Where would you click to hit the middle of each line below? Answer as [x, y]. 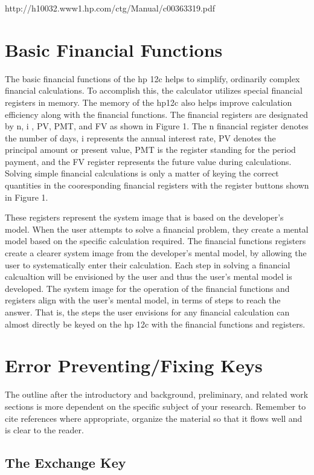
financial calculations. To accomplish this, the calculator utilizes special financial [154, 90]
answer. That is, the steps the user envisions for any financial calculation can [147, 312]
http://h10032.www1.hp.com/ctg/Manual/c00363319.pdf [110, 8]
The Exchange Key [66, 463]
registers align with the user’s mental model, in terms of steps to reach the [143, 300]
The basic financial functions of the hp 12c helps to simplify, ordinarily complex [152, 78]
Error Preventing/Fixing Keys [134, 365]
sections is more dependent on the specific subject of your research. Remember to [155, 406]
